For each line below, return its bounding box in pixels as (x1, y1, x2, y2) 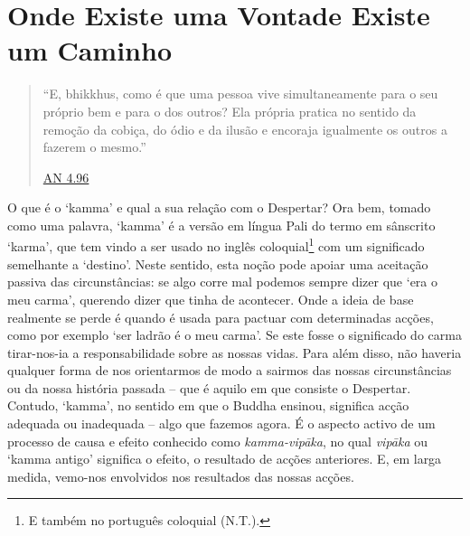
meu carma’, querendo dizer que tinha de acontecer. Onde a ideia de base (7, 289, 414, 308)
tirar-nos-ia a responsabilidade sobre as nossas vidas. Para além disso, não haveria (7, 343, 462, 362)
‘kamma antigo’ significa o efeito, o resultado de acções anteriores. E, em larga (7, 449, 442, 468)
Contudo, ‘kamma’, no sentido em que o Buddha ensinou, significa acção (7, 396, 409, 415)
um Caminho (7, 32, 173, 69)
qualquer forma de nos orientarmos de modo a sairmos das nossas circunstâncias (7, 361, 452, 380)
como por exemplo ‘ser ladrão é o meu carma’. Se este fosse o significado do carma (7, 325, 462, 344)
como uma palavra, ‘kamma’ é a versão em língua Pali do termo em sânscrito (7, 215, 436, 234)
